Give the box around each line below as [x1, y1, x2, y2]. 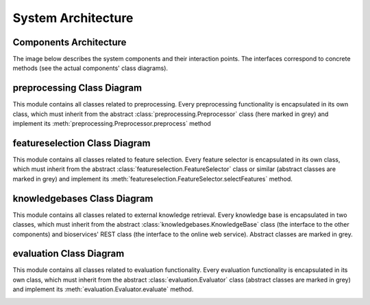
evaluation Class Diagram [12, 248, 125, 260]
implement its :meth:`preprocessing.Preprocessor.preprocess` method [12, 120, 212, 128]
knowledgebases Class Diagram [12, 192, 153, 204]
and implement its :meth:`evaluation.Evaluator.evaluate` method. [12, 285, 194, 293]
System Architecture [12, 10, 134, 25]
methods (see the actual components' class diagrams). [12, 64, 168, 72]
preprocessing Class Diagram [12, 82, 143, 94]
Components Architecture [12, 36, 127, 48]
